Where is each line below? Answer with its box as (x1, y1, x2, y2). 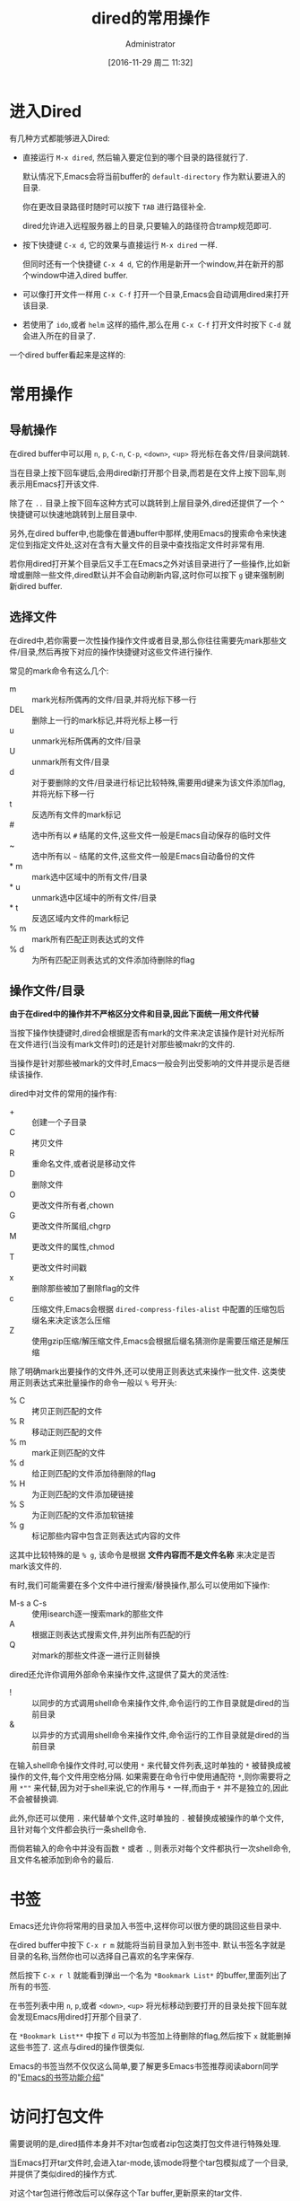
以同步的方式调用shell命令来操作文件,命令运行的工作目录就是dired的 (31, 1698, 282, 1709)
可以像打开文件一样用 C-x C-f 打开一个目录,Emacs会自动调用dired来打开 (21, 288, 289, 299)
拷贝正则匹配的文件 (31, 1406, 103, 1417)
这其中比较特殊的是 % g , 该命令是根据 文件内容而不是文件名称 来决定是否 (9, 1550, 276, 1561)
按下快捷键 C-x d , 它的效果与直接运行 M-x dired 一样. (21, 239, 218, 250)
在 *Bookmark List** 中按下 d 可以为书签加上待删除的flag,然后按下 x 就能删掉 (9, 2030, 292, 2041)
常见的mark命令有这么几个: (9, 665, 109, 676)
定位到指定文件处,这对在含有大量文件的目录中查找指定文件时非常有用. (9, 539, 266, 550)
